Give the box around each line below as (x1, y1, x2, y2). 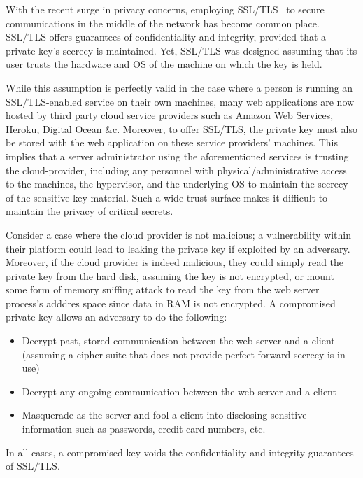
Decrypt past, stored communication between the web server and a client (22, 333, 335, 348)
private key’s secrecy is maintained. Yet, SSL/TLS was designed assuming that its (6, 43, 357, 57)
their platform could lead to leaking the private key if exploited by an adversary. (6, 241, 350, 255)
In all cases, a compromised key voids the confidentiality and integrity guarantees (6, 444, 354, 459)
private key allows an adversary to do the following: (6, 309, 227, 324)
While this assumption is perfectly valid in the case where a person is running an (6, 80, 353, 94)
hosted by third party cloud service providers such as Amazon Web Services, (6, 108, 334, 122)
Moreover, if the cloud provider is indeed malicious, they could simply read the (6, 255, 344, 269)
